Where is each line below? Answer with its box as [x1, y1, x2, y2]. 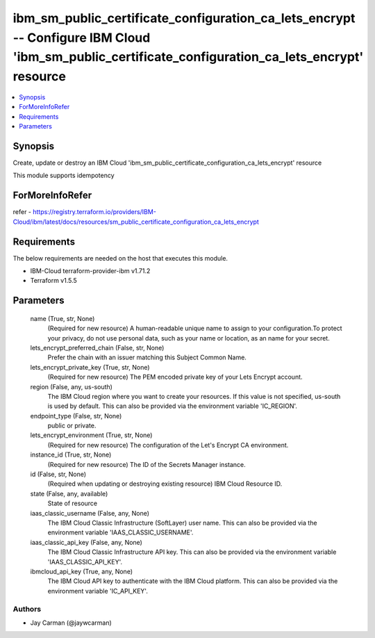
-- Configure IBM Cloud [12, 30, 151, 45]
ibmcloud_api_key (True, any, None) [30, 567, 133, 575]
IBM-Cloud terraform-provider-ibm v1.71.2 [30, 267, 151, 275]
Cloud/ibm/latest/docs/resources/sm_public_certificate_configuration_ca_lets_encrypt [12, 218, 260, 226]
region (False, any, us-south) [30, 382, 112, 391]
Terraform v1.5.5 [30, 277, 78, 285]
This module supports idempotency [12, 171, 115, 180]
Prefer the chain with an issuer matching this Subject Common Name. [47, 353, 247, 361]
